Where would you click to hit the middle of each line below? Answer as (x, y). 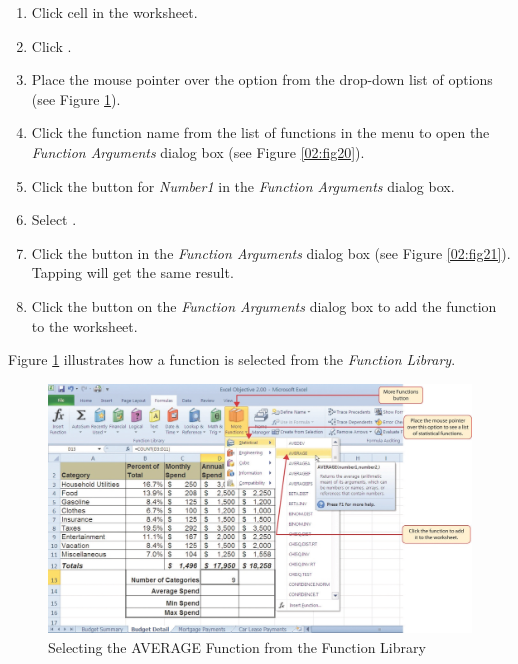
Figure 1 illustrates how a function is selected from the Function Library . (232, 359)
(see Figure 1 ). (76, 98)
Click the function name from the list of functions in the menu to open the (260, 132)
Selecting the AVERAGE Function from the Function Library (237, 646)
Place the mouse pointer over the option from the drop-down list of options (262, 79)
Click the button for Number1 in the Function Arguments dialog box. (243, 185)
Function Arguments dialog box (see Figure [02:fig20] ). (198, 151)
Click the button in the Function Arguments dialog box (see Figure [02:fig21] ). (271, 252)
